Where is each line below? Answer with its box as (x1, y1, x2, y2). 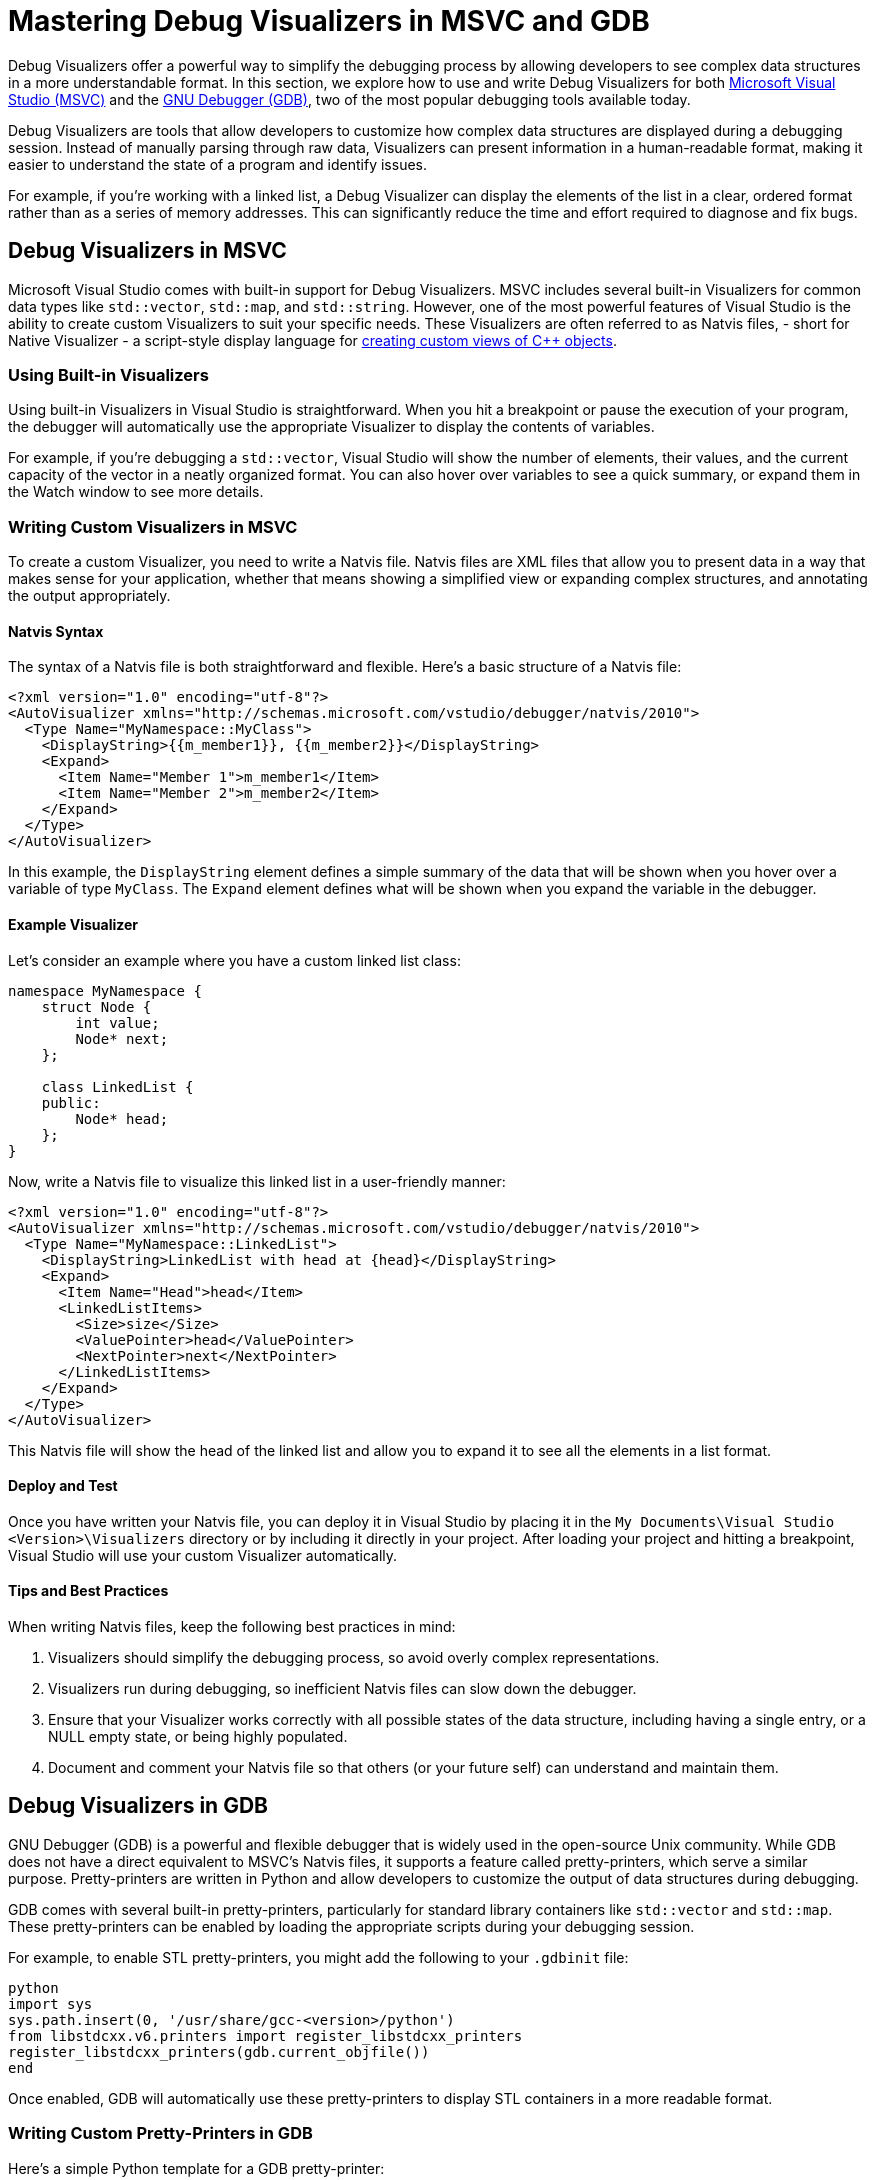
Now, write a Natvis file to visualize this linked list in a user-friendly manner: (8, 1172, 506, 1190)
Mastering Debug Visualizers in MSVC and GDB (8, 4, 650, 38)
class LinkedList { (41, 1078, 194, 1095)
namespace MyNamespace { (8, 982, 202, 999)
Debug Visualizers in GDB (8, 1793, 268, 1819)
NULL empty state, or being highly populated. (48, 1727, 348, 1745)
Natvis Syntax (8, 622, 104, 640)
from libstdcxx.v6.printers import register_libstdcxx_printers (8, 2027, 523, 2044)
